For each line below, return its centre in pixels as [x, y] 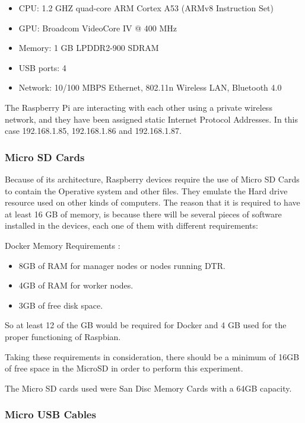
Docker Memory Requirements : [63, 245]
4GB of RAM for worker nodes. [76, 285]
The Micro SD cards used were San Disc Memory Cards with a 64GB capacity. [148, 388]
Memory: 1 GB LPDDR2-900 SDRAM [89, 48]
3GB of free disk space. [61, 305]
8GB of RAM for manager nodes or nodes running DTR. [122, 265]
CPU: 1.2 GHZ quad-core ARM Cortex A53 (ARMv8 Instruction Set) [146, 8]
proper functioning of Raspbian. [63, 336]
